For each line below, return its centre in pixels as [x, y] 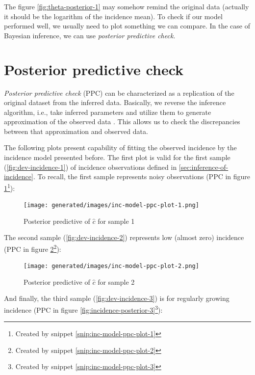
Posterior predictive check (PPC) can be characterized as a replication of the [119, 93]
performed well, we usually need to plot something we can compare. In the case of [127, 26]
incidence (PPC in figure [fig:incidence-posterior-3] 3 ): [83, 309]
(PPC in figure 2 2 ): [33, 248]
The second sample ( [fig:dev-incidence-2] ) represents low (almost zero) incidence [124, 237]
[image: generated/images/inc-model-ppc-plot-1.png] [111, 205]
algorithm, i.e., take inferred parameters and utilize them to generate [108, 112]
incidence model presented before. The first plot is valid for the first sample [117, 157]
